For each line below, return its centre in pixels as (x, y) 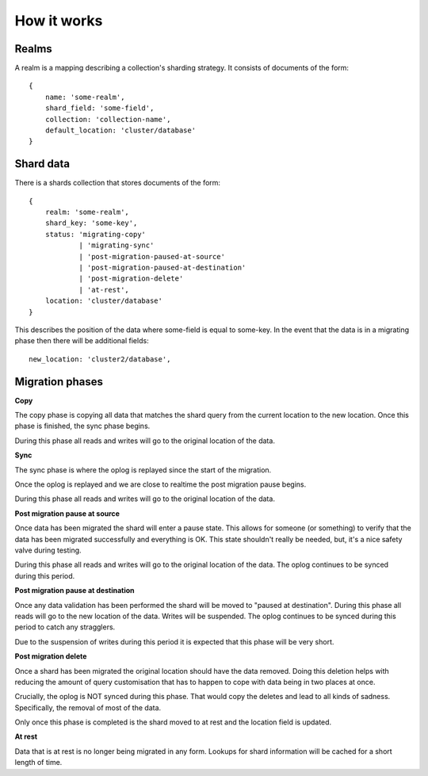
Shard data (42, 164)
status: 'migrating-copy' (96, 234)
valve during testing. (48, 550)
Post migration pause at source (67, 513)
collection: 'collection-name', (108, 119)
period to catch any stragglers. (65, 627)
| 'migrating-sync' (117, 245)
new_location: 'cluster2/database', (100, 359)
